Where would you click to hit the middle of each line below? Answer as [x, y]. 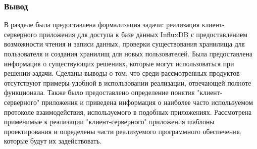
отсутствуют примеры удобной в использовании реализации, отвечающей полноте [128, 82]
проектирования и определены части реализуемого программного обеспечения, [123, 131]
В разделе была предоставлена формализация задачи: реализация [102, 25]
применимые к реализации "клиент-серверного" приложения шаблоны [109, 122]
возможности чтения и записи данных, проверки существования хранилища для [125, 44]
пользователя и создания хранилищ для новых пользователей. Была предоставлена [128, 53]
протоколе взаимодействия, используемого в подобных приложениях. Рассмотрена [128, 112]
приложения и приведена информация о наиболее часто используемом [147, 102]
